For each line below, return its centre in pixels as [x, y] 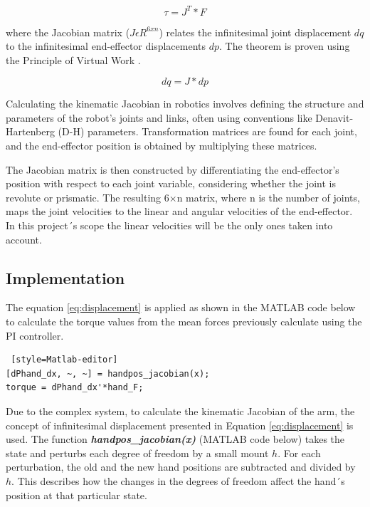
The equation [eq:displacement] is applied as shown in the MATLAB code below [181, 307]
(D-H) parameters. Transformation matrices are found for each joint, [207, 131]
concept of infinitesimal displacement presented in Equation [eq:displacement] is [180, 425]
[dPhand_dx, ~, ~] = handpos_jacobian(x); [108, 373]
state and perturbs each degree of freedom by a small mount [137, 453]
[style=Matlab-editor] [64, 360]
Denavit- [334, 117]
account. [24, 239]
